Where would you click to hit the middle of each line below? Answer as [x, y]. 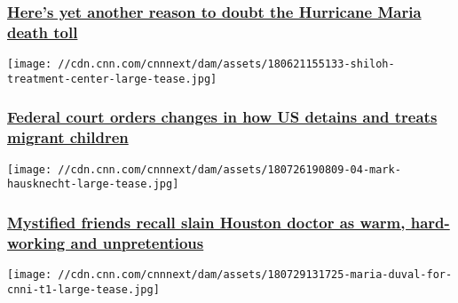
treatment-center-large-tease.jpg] [112, 79]
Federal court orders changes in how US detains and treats [222, 117]
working [36, 242]
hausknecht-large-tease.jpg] [93, 184]
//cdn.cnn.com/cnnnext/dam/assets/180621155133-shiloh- [226, 64]
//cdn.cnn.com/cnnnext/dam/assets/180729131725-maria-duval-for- [255, 275]
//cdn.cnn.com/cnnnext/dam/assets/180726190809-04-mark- [229, 169]
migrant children [68, 137]
